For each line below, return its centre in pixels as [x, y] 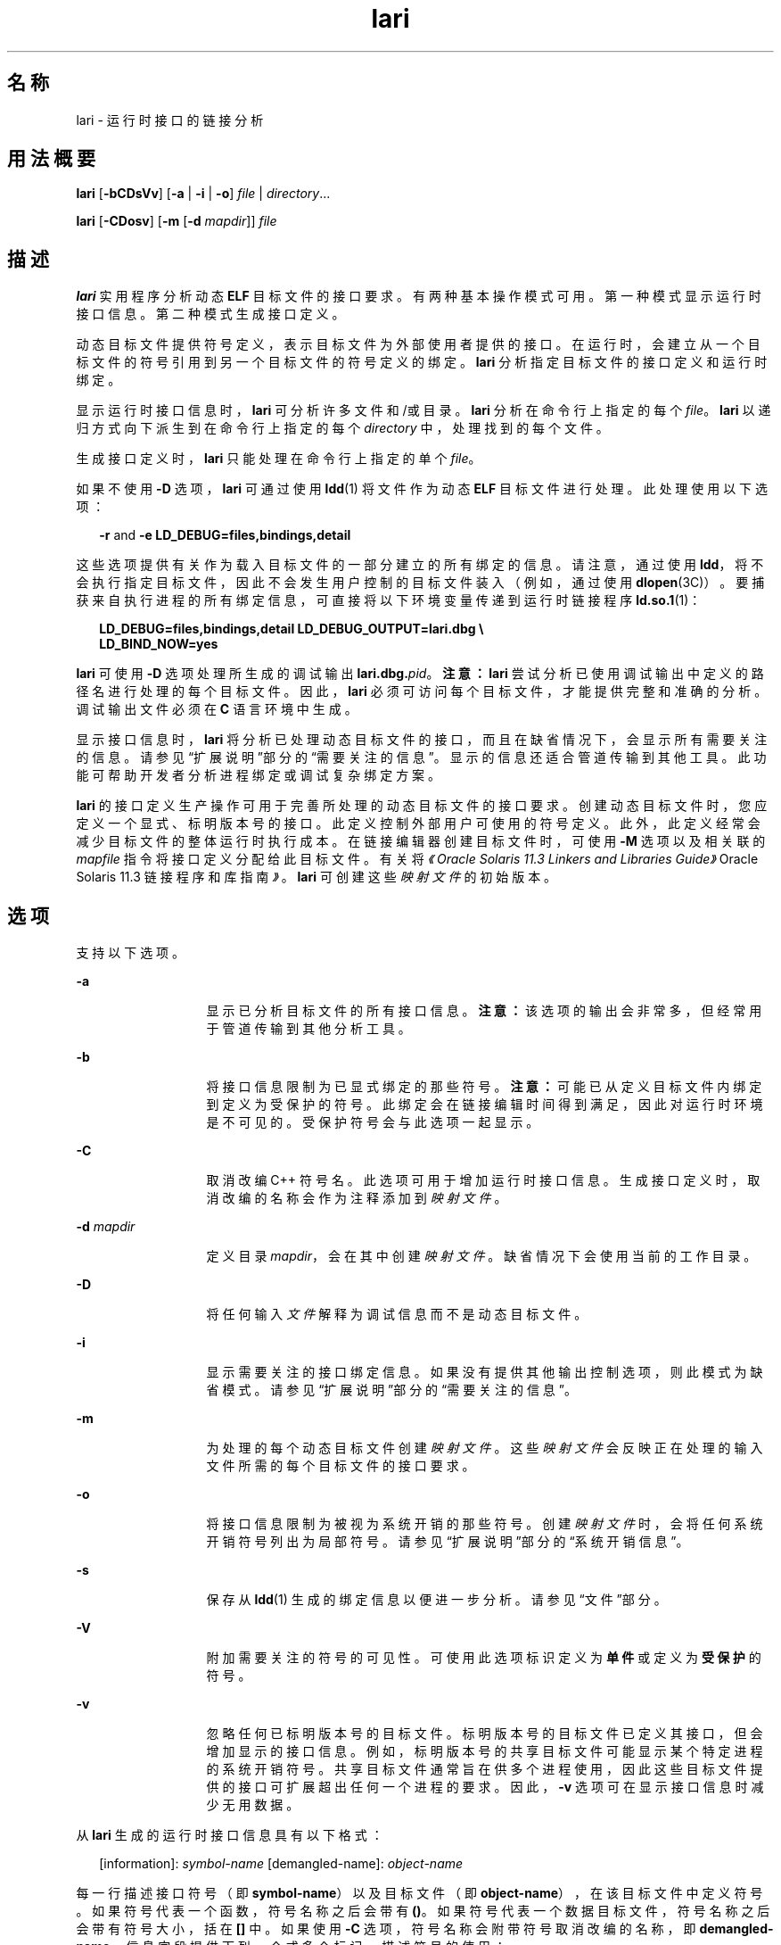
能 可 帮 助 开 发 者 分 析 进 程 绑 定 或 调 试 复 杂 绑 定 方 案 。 [259, 775]
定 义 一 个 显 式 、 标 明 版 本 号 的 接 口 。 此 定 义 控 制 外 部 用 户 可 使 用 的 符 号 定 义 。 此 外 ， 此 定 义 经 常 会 [418, 824]
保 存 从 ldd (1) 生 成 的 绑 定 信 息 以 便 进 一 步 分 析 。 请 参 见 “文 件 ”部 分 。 [436, 1600]
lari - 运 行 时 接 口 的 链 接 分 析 [170, 120]
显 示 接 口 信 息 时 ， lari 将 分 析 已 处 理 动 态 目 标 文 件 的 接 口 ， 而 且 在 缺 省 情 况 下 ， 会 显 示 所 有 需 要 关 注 [422, 740]
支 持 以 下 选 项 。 [131, 953]
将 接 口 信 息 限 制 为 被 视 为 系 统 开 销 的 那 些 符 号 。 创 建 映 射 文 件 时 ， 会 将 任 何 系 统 [485, 1524]
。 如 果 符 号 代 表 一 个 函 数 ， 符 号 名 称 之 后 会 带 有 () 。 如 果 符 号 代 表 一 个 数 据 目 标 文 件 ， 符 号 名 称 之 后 [423, 1911]
